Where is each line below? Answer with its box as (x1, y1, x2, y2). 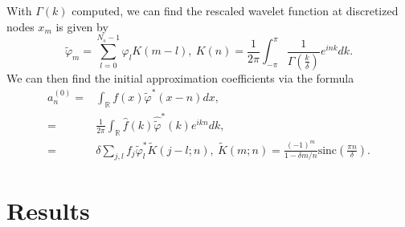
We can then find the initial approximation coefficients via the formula (6, 69, 354, 86)
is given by (55, 18, 108, 34)
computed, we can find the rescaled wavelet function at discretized (72, 2, 399, 18)
